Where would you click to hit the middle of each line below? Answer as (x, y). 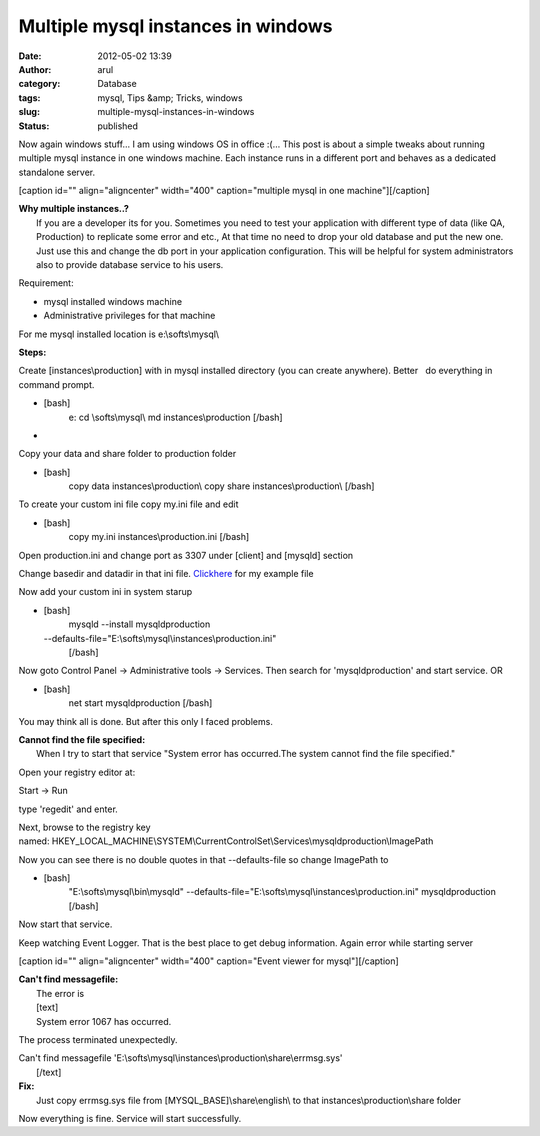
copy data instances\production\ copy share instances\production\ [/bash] (221, 486)
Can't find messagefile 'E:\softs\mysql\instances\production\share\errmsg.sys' (181, 1058)
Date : (30, 56)
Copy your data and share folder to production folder (127, 454)
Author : (35, 69)
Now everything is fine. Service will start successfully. (130, 1118)
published (118, 126)
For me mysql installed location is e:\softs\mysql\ (119, 334)
